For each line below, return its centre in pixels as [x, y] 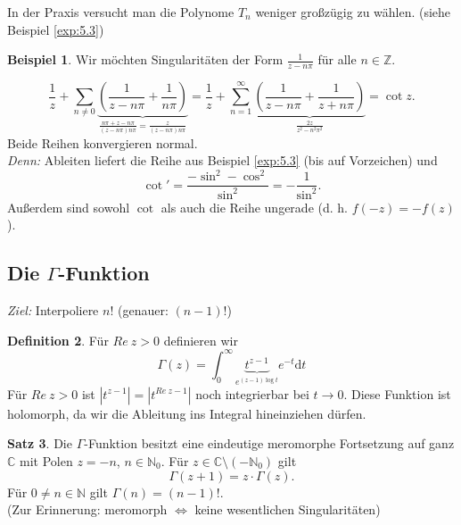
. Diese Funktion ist [397, 393]
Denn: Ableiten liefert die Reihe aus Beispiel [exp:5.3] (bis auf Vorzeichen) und [222, 160]
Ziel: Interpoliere [53, 310]
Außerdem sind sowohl [69, 207]
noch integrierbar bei [252, 393]
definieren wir [201, 340]
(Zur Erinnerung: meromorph [87, 509]
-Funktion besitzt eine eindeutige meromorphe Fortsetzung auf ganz [269, 443]
